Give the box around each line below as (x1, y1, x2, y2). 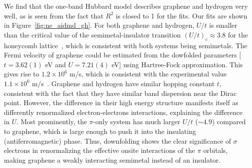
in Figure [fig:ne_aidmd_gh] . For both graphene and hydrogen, (4, 20, 195, 30)
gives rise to (4, 69, 39, 79)
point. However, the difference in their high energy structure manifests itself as (4, 97, 238, 108)
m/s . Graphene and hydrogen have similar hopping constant (32, 78, 215, 88)
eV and (45, 59, 66, 69)
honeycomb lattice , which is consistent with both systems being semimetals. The (4, 40, 248, 50)
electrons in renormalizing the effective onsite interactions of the (4, 145, 195, 155)
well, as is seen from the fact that (4, 10, 104, 20)
